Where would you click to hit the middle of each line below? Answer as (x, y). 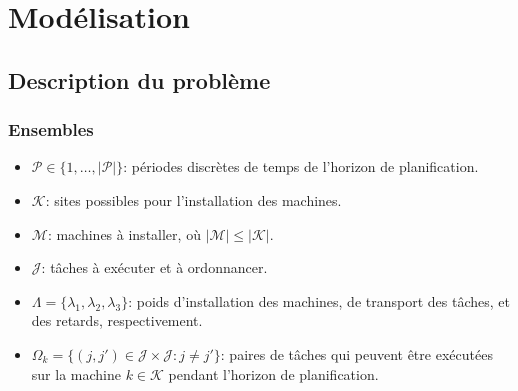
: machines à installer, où (124, 233)
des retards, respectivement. (117, 320)
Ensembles (51, 129)
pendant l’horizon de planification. (273, 373)
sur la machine (76, 373)
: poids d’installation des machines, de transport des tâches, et (319, 300)
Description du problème (139, 79)
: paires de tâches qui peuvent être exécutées (356, 353)
